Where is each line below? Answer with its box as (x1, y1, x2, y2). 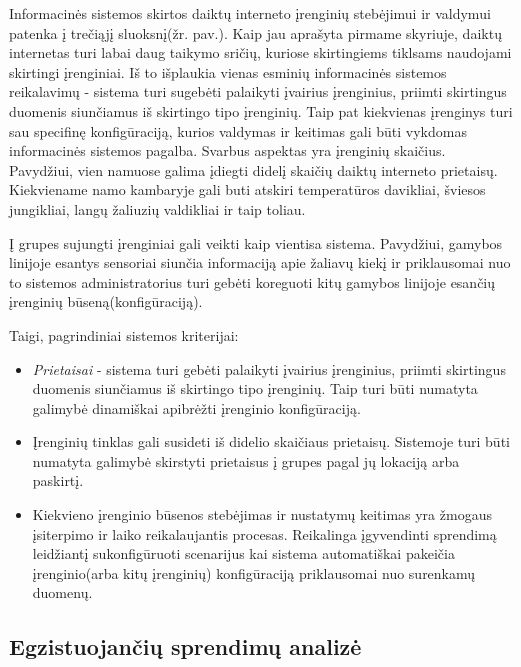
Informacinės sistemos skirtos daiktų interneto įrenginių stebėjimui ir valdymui (9, 3, 491, 23)
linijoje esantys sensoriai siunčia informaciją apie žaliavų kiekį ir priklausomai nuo (9, 252, 511, 273)
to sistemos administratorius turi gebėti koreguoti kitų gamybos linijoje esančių (9, 271, 496, 292)
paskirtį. (32, 470, 84, 491)
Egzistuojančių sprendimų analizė (9, 631, 362, 662)
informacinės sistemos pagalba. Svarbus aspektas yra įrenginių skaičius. (9, 140, 446, 161)
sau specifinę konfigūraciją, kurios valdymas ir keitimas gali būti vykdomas (9, 120, 467, 141)
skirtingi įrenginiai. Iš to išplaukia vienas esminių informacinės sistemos (9, 61, 447, 82)
